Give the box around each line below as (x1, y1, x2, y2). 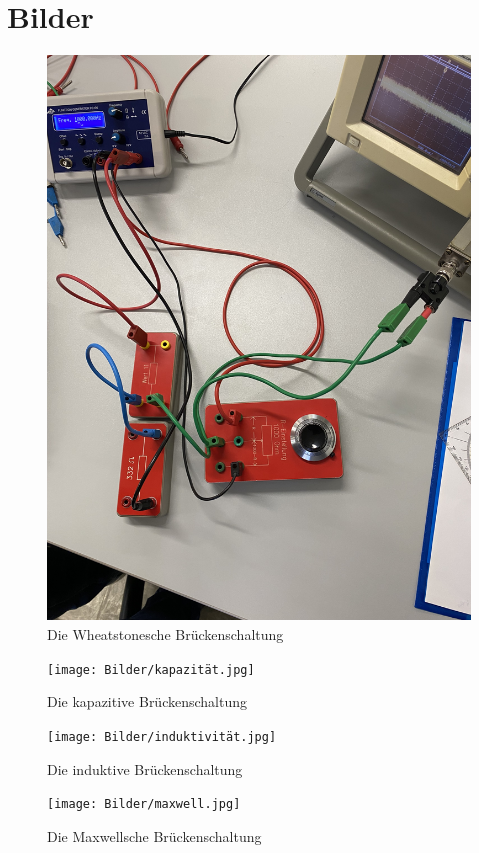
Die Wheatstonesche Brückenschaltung (47, 624, 284, 645)
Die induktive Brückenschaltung (47, 758, 243, 779)
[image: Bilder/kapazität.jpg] (47, 662, 255, 677)
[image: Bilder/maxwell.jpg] (47, 797, 241, 812)
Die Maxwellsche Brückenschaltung (47, 825, 262, 846)
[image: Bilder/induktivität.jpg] (47, 729, 277, 744)
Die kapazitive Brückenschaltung (47, 691, 248, 712)
